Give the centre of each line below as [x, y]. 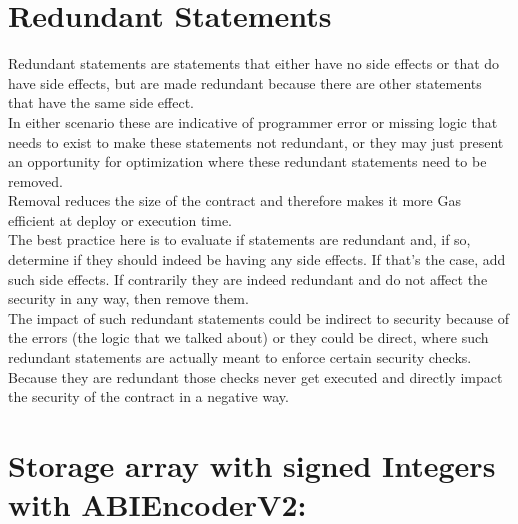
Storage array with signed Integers [252, 465]
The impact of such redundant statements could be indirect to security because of [258, 317]
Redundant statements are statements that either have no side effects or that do [254, 63]
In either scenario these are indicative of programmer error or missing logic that [253, 121]
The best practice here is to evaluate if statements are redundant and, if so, [239, 239]
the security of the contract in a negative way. [148, 396]
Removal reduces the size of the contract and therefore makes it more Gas [234, 200]
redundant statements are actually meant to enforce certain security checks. [240, 357]
